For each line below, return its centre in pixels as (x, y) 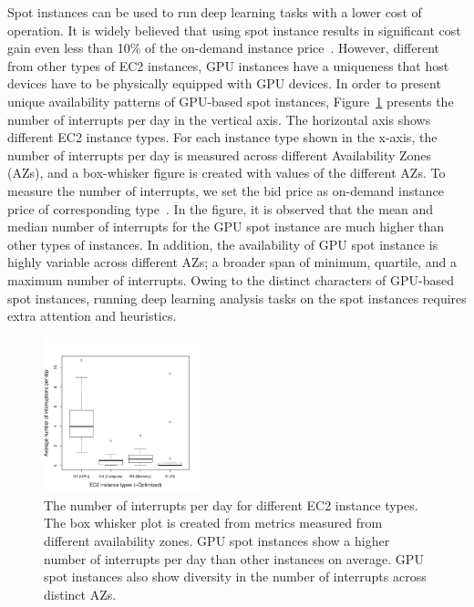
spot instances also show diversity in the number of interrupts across (235, 576)
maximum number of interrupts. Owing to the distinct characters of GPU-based (231, 279)
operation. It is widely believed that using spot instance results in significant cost (234, 30)
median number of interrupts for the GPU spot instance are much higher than (226, 226)
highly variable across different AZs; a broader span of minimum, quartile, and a (232, 262)
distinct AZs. (80, 594)
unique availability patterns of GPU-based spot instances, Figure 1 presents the (231, 101)
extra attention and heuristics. (92, 316)
